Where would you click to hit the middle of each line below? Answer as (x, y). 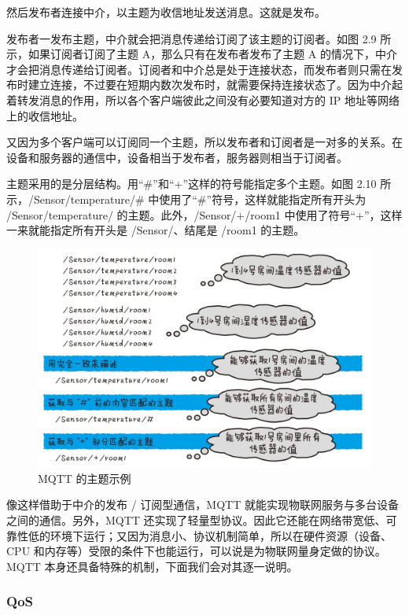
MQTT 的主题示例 (85, 478)
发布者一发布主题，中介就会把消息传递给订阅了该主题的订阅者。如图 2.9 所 (199, 38)
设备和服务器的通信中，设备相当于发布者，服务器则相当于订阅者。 (177, 157)
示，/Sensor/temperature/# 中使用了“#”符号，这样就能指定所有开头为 (186, 199)
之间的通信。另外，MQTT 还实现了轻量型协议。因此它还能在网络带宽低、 (196, 519)
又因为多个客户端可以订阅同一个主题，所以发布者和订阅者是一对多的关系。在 (204, 142)
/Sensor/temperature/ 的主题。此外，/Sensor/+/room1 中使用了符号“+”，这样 (204, 214)
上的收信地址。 (45, 115)
